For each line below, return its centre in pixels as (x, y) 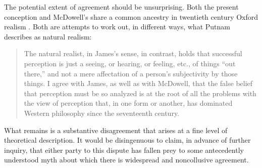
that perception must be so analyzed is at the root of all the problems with (140, 93)
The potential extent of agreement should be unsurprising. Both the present (121, 7)
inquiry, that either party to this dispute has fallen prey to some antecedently (124, 150)
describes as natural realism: (48, 36)
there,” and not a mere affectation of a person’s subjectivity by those (131, 73)
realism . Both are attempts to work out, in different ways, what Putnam (117, 27)
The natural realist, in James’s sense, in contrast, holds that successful (133, 53)
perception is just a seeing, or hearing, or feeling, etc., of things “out (130, 63)
